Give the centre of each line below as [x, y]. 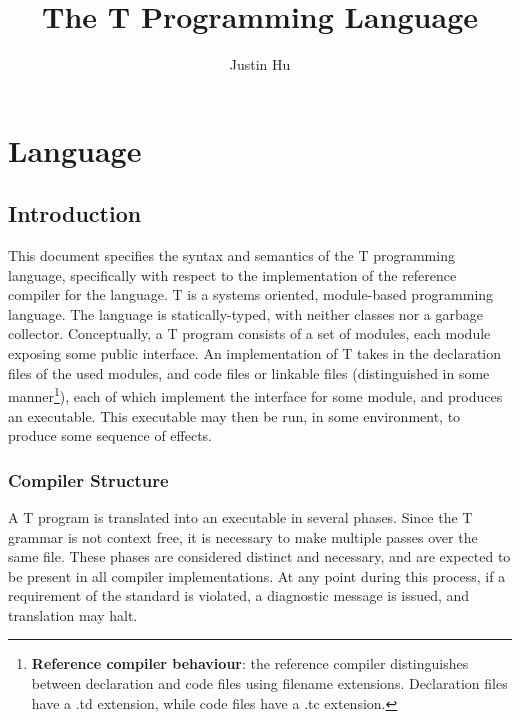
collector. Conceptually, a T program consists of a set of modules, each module [249, 333]
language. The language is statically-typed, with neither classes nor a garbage [245, 313]
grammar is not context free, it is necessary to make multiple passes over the [243, 536]
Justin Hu [260, 64]
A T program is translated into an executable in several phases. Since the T [240, 516]
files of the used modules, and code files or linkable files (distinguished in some [249, 372]
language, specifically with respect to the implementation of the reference [232, 274]
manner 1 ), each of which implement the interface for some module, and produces [255, 394]
